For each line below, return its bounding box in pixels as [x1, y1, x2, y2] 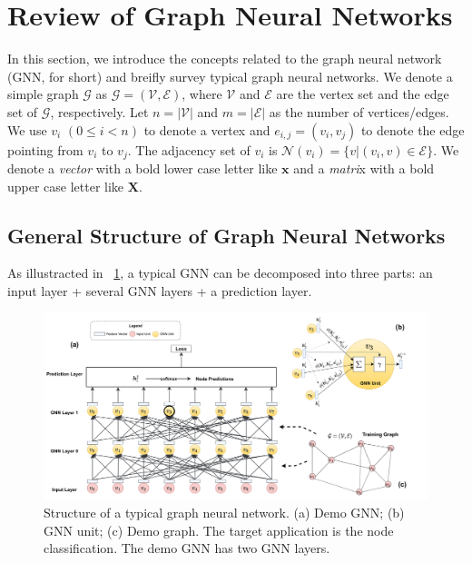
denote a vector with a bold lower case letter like [7, 158, 278, 177]
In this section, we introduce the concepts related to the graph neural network [7, 49, 442, 68]
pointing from [7, 140, 84, 159]
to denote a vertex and [143, 120, 270, 139]
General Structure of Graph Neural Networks [7, 221, 446, 249]
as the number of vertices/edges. [269, 102, 449, 121]
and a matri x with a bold [293, 158, 435, 177]
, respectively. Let [50, 102, 149, 121]
